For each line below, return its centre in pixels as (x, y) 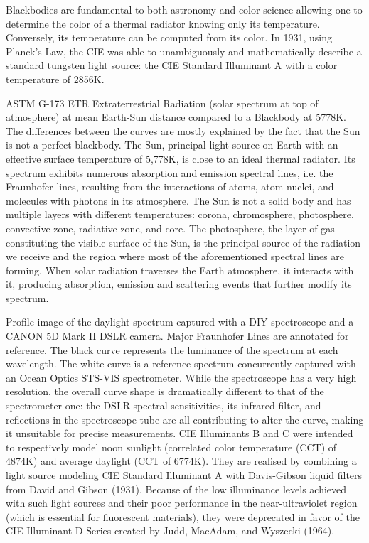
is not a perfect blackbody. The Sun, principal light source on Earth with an (172, 145)
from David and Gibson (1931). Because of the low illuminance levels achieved (176, 489)
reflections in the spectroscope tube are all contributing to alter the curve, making (185, 419)
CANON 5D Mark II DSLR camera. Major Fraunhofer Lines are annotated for (177, 336)
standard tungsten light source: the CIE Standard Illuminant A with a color (172, 65)
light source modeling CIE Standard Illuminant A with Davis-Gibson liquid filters (184, 475)
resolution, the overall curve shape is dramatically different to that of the (165, 391)
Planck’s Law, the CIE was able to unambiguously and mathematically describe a (184, 51)
